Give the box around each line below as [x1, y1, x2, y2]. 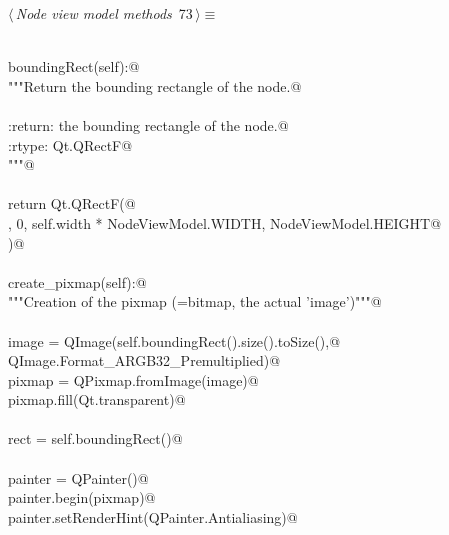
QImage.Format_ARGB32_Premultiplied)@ [8, 350, 281, 371]
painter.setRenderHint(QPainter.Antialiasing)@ [8, 506, 298, 527]
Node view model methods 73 [15, 3, 193, 23]
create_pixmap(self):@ [8, 271, 147, 292]
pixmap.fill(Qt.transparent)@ [8, 389, 186, 410]
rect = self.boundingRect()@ [8, 428, 183, 449]
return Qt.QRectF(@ [8, 193, 136, 214]
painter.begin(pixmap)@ [8, 487, 156, 508]
